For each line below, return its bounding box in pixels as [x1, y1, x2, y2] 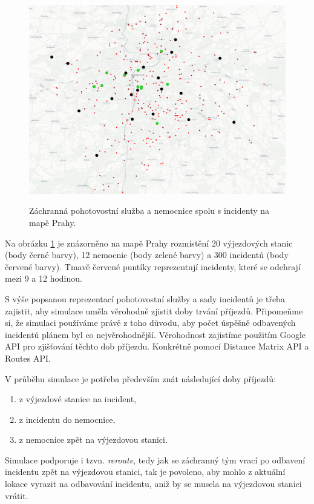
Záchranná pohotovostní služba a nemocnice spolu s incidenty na [29, 204, 270, 217]
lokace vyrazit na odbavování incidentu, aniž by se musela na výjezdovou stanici [5, 477, 302, 490]
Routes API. [5, 351, 51, 364]
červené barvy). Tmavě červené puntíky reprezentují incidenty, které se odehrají [5, 260, 301, 273]
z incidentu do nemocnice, [19, 413, 116, 425]
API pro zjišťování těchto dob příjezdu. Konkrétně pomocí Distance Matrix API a [5, 340, 309, 353]
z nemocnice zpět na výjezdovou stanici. [19, 433, 168, 446]
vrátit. [5, 489, 28, 502]
